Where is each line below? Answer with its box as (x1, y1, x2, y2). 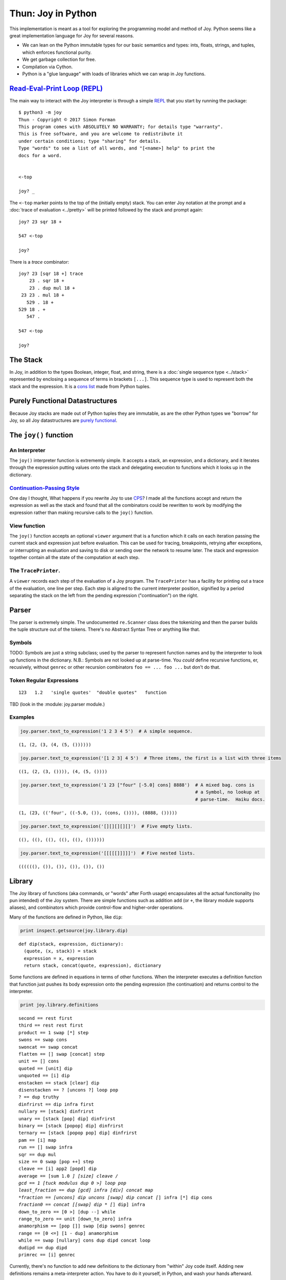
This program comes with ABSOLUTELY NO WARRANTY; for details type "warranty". (18, 123, 223, 130)
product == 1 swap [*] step (18, 1030, 89, 1035)
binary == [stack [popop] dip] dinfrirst (18, 1123, 124, 1128)
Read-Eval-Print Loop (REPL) (9, 84, 103, 93)
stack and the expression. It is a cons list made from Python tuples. (9, 383, 151, 389)
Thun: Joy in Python (9, 8, 97, 19)
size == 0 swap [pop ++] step (18, 1159, 94, 1164)
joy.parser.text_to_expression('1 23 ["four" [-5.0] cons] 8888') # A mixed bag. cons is (20, 782, 255, 788)
